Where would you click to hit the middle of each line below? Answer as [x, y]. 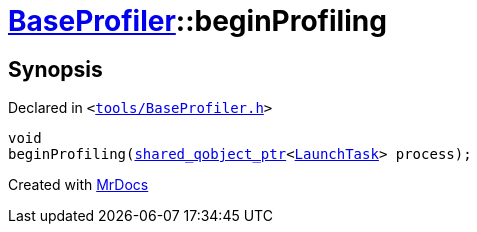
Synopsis [55, 69]
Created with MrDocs [78, 185]
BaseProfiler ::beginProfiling [197, 21]
